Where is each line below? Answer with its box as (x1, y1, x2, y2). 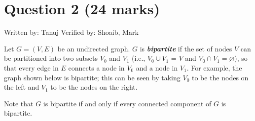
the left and (4, 82, 39, 92)
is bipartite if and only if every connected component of (43, 98, 212, 108)
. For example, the (186, 62, 242, 73)
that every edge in (4, 62, 59, 73)
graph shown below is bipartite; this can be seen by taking (4, 72, 181, 82)
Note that (4, 98, 34, 108)
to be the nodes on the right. (50, 82, 138, 92)
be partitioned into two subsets (4, 53, 98, 63)
